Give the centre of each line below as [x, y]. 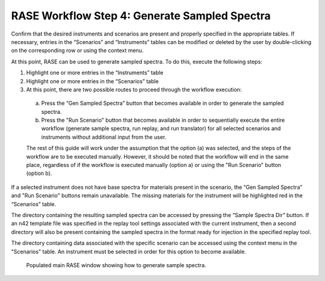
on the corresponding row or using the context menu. [77, 51]
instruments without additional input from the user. [104, 137]
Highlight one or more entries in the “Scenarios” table [92, 81]
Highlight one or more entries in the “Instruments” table [95, 73]
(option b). [39, 173]
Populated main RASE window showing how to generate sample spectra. [116, 265]
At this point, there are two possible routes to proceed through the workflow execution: [134, 89]
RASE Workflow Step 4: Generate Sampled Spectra [141, 16]
